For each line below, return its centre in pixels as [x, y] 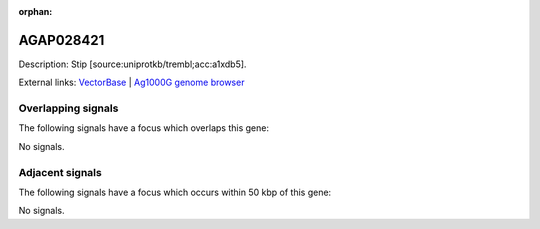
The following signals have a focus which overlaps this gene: [144, 128]
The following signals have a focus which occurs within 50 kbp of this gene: [175, 192]
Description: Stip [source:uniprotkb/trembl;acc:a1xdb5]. [132, 64]
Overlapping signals [68, 108]
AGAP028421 [61, 40]
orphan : [35, 11]
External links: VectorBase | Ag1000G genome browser [131, 82]
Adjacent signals [60, 172]
